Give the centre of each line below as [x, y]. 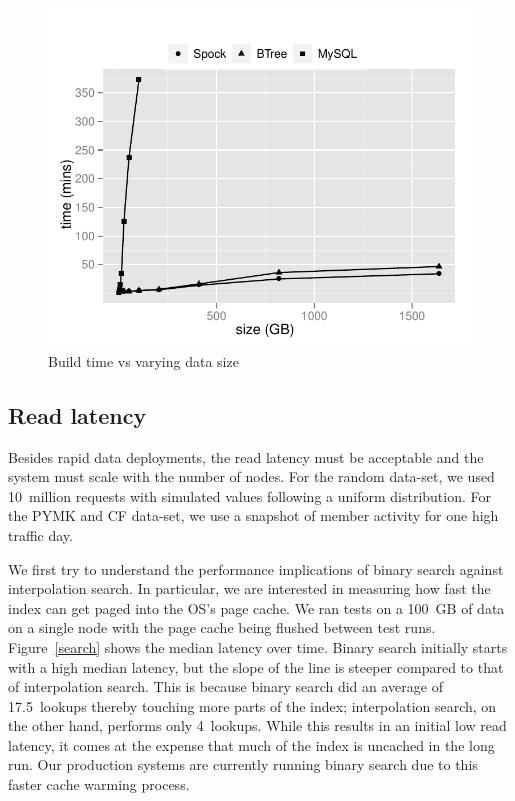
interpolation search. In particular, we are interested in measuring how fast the [249, 588]
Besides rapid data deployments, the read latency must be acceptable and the [246, 456]
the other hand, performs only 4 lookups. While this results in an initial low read [257, 725]
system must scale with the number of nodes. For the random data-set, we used [251, 476]
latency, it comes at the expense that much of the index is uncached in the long [251, 744]
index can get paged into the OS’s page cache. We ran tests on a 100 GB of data [256, 607]
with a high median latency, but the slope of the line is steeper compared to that [256, 666]
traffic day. [40, 534]
